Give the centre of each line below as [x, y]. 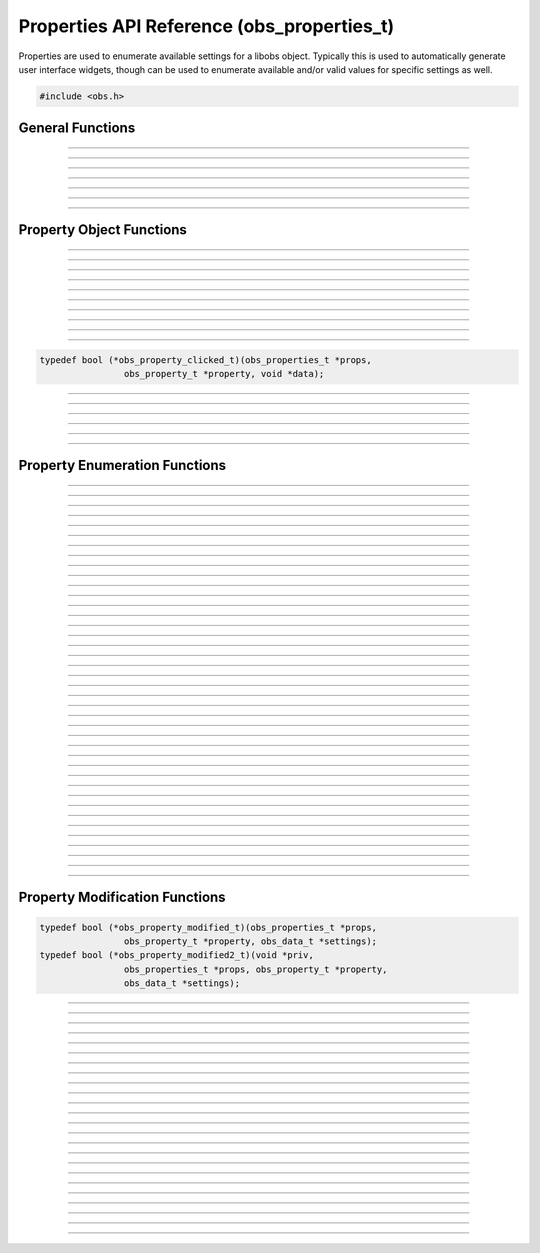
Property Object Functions [102, 230]
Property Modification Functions [122, 897]
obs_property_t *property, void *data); [224, 373]
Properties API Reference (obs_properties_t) [206, 26]
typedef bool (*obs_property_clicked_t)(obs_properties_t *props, [205, 359]
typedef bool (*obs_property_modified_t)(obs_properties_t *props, [208, 927]
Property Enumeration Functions [122, 465]
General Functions [77, 128]
